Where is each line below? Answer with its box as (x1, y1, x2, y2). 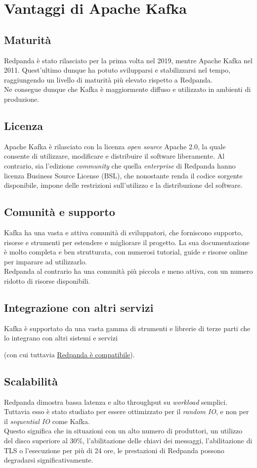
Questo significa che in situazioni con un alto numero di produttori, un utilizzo (4, 425, 243, 436)
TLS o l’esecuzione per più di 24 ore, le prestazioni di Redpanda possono (4, 445, 224, 455)
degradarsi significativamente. (4, 455, 93, 465)
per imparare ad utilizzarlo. (4, 256, 87, 266)
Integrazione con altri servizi (4, 299, 154, 315)
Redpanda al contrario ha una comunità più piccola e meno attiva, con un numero (4, 266, 253, 276)
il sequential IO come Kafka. (4, 416, 90, 426)
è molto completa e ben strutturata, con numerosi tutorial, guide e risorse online (4, 247, 248, 257)
